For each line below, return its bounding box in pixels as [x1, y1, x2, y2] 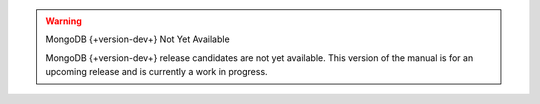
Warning [45, 15, 82, 27]
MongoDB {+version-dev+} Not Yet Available [45, 33, 230, 45]
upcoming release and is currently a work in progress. [45, 66, 269, 78]
